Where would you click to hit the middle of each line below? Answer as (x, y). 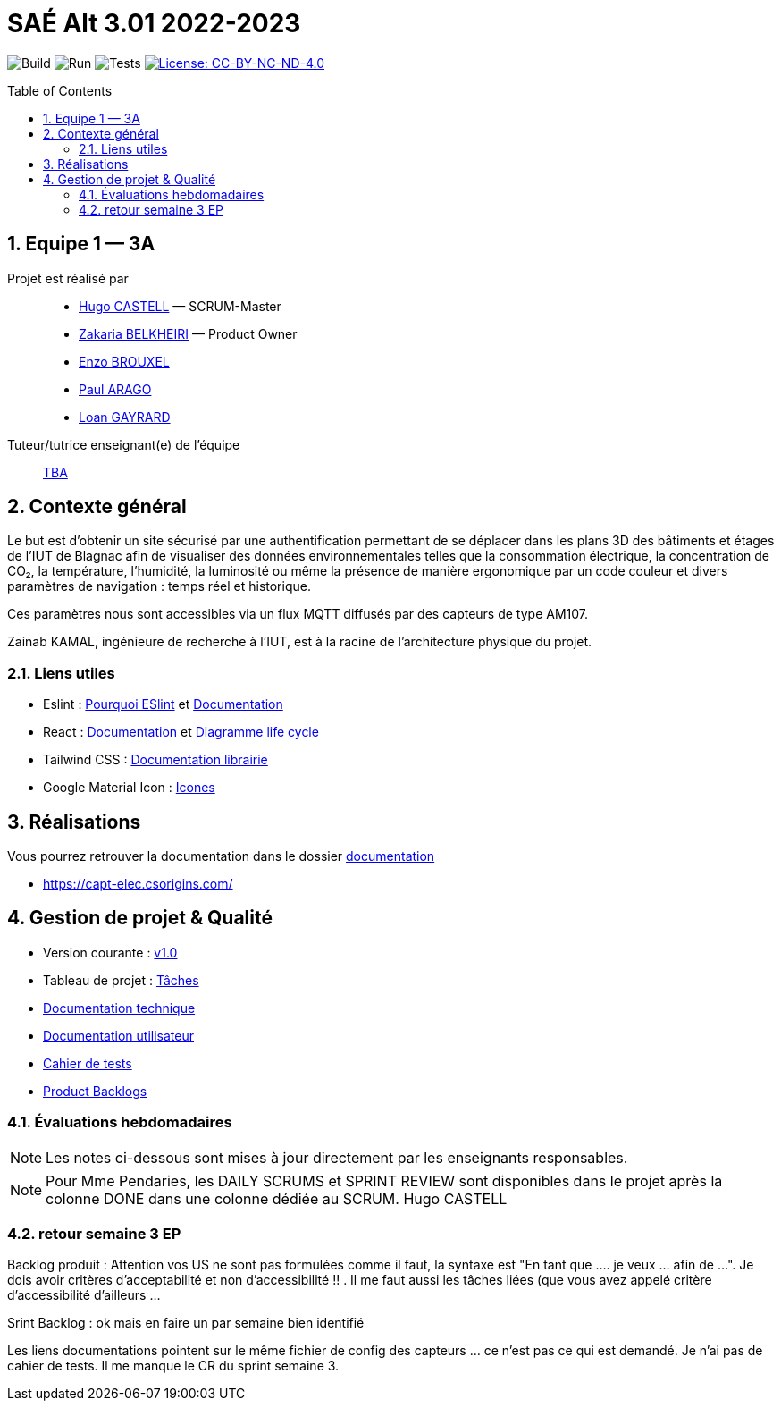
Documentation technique (119, 1008)
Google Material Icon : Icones (129, 788)
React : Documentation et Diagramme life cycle (181, 732)
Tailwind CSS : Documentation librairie (155, 760)
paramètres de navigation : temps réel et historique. (159, 586)
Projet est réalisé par (68, 278)
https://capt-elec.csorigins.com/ (138, 884)
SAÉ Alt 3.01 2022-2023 (154, 23)
